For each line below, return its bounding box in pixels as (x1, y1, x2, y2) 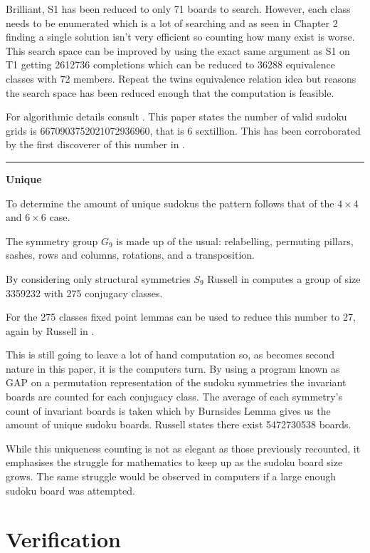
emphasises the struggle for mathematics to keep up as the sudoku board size (6, 455, 343, 470)
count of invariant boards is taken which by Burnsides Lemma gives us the (6, 403, 331, 418)
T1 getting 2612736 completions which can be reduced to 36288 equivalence (6, 57, 335, 72)
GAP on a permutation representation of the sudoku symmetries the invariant (6, 375, 347, 390)
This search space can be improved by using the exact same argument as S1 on (6, 43, 350, 58)
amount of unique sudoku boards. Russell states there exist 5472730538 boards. (6, 417, 351, 432)
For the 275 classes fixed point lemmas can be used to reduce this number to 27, (6, 309, 356, 324)
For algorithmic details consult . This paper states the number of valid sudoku (6, 109, 347, 124)
